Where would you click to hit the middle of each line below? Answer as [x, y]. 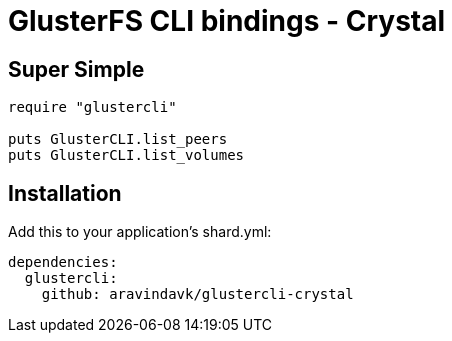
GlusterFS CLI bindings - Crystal [227, 21]
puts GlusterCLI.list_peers [118, 139]
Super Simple [76, 69]
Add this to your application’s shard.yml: [140, 232]
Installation [65, 193]
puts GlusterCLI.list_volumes [126, 155]
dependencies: [63, 262]
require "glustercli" [92, 107]
